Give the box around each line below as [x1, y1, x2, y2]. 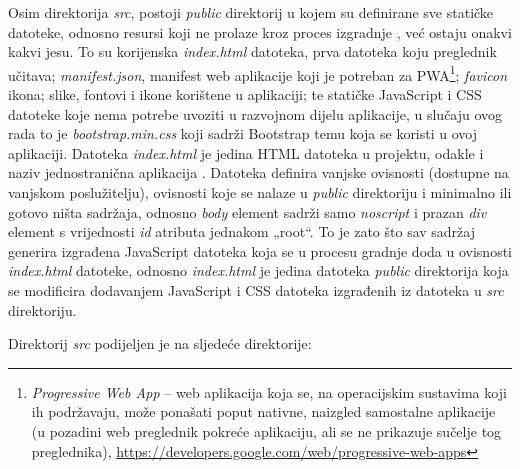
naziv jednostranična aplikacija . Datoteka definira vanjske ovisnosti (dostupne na [8, 162, 509, 183]
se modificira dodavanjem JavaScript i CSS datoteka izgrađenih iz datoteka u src [8, 279, 504, 300]
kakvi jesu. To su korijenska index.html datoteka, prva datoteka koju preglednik [8, 41, 497, 62]
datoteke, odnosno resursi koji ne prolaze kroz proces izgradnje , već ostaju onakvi [8, 21, 512, 42]
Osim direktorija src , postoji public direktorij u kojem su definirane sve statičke [8, 2, 494, 22]
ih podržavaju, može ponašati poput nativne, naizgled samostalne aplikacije [31, 401, 496, 422]
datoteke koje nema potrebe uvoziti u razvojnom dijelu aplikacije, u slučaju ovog [8, 103, 503, 124]
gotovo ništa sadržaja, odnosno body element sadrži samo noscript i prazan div [8, 201, 487, 222]
